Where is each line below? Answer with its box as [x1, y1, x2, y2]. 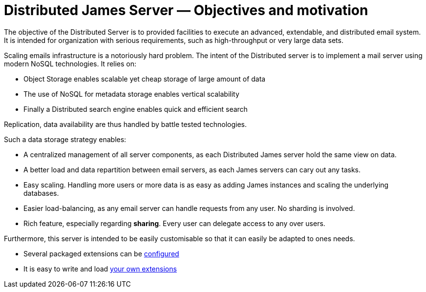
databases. [23, 188, 59, 197]
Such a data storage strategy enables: [4, 135, 127, 144]
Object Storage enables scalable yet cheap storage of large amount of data [23, 74, 266, 83]
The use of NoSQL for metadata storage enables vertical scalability [23, 89, 239, 98]
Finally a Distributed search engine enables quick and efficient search [23, 104, 248, 113]
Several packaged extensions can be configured [23, 249, 179, 258]
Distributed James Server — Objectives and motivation [4, 2, 368, 19]
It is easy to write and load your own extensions [23, 264, 177, 273]
